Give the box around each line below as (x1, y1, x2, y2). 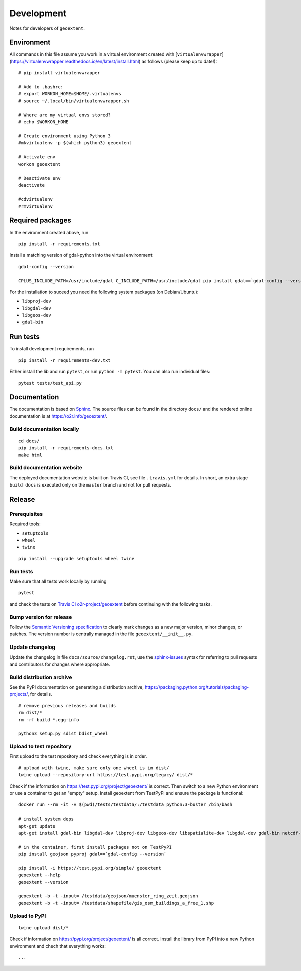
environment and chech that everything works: (9, 943, 106, 949)
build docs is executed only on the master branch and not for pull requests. (9, 482, 172, 488)
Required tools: (9, 521, 41, 527)
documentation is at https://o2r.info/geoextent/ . (9, 413, 107, 419)
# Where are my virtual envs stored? (18, 112, 111, 118)
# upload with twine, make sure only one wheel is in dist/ (18, 765, 169, 771)
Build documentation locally (9, 425, 79, 432)
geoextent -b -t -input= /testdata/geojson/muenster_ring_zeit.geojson (18, 893, 198, 899)
